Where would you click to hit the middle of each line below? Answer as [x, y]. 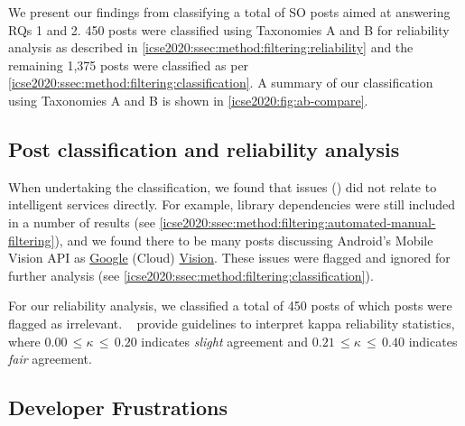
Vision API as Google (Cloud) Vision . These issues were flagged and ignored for [229, 258]
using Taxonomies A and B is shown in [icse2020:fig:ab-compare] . [188, 100]
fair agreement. [50, 359]
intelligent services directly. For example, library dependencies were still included [232, 204]
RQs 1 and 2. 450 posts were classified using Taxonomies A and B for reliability [229, 29]
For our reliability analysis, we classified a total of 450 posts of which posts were [230, 306]
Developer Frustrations [118, 407]
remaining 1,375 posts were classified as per [129, 65]
